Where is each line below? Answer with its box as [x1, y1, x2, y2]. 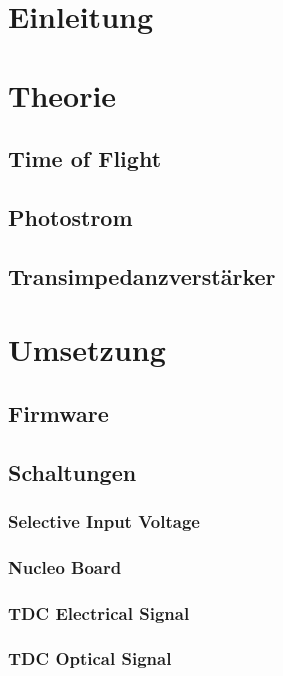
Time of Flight [8, 143, 162, 174]
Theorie [8, 74, 117, 115]
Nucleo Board [8, 554, 122, 579]
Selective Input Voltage [8, 508, 200, 533]
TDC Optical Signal [8, 646, 172, 671]
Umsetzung [8, 329, 166, 370]
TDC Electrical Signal [8, 600, 190, 625]
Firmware [8, 397, 109, 428]
